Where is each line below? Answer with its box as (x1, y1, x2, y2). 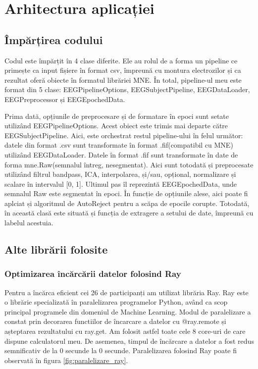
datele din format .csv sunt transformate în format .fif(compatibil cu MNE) (4, 140, 233, 150)
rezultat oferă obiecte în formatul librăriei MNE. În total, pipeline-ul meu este (4, 74, 242, 85)
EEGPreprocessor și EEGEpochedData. (4, 94, 125, 104)
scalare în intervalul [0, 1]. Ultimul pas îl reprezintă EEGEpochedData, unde (4, 178, 237, 189)
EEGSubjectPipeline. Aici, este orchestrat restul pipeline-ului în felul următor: (4, 130, 243, 140)
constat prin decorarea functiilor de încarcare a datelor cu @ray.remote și (4, 316, 226, 326)
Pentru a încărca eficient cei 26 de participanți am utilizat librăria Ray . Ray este (4, 287, 249, 297)
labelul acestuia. (4, 217, 53, 228)
